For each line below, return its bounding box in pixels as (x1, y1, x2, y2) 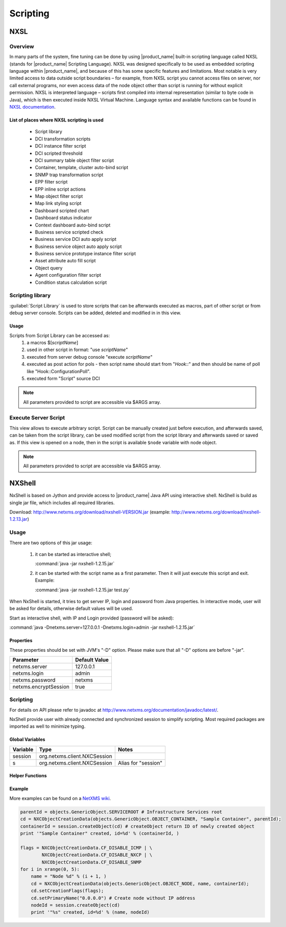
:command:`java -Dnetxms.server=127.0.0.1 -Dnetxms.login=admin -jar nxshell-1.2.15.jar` (9, 624, 195, 630)
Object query (35, 264, 63, 271)
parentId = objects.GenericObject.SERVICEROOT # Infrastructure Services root (20, 809, 222, 815)
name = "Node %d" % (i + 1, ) (31, 874, 107, 879)
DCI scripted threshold (35, 150, 83, 156)
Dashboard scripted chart (35, 208, 89, 214)
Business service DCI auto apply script (35, 236, 117, 242)
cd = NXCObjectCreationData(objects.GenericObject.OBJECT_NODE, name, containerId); (31, 880, 250, 887)
